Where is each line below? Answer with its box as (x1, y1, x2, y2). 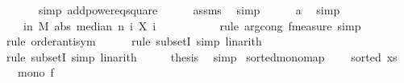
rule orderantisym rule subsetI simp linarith (6, 33, 262, 49)
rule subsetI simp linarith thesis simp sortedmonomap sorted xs (6, 48, 398, 65)
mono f (17, 64, 54, 81)
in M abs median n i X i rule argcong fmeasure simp (23, 17, 361, 34)
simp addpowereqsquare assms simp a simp (38, 2, 340, 18)
